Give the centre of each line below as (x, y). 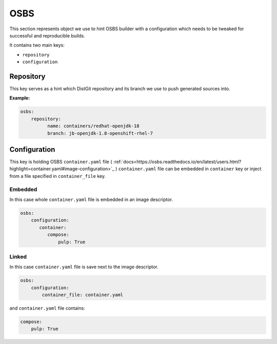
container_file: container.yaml (82, 295)
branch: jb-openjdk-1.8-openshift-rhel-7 (100, 133)
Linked (18, 256)
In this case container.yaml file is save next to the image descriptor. (84, 267)
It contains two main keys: (37, 45)
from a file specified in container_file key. (58, 176)
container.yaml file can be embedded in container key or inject (190, 169)
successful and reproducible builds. (47, 35)
